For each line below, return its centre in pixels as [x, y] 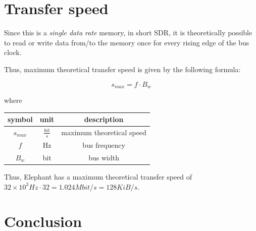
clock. [13, 52]
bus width [104, 157]
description [104, 119]
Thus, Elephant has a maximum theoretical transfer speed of [98, 176]
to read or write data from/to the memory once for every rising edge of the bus [127, 42]
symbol [20, 119]
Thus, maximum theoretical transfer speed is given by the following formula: [122, 69]
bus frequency [104, 145]
